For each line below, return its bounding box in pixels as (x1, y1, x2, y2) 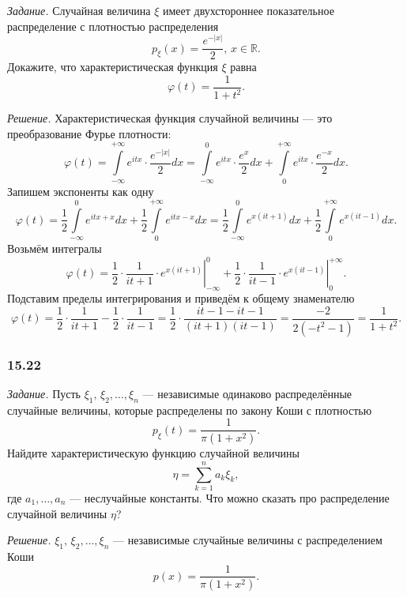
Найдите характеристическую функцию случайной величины (7, 445, 300, 461)
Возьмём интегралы (7, 240, 102, 257)
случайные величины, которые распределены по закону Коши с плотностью (7, 401, 372, 418)
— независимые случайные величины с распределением (113, 532, 383, 548)
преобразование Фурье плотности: (7, 125, 171, 141)
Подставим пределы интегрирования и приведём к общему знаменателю (7, 290, 355, 307)
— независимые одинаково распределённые (142, 385, 352, 401)
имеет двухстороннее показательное (162, 2, 334, 18)
